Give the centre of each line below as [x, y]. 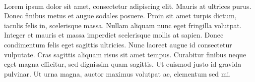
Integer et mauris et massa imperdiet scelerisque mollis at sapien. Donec [114, 35]
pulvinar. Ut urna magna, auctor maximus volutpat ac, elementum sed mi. [118, 73]
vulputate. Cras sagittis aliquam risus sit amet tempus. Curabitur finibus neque [125, 54]
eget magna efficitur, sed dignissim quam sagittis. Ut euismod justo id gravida [123, 64]
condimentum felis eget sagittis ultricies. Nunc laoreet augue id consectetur [118, 44]
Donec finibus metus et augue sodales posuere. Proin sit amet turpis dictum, [120, 16]
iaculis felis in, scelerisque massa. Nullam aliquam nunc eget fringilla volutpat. [123, 25]
